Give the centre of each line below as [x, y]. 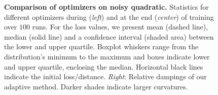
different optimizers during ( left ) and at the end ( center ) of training [109, 17]
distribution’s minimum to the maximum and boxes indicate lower [107, 56]
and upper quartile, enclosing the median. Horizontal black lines [104, 66]
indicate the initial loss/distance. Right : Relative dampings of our [105, 76]
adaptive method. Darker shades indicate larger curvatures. [96, 86]
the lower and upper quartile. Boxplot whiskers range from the [101, 46]
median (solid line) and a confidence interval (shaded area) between [109, 36]
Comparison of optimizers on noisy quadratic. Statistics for [106, 7]
